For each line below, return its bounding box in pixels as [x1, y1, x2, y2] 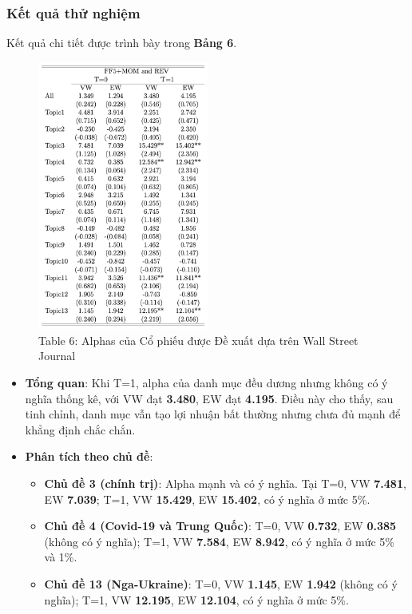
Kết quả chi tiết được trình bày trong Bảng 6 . [6, 34, 237, 51]
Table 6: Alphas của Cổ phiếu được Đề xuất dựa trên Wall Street [38, 331, 359, 348]
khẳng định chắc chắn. [25, 421, 136, 438]
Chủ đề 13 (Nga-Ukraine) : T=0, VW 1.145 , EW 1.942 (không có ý [44, 576, 398, 592]
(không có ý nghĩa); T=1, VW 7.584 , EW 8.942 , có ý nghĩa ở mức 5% [44, 533, 394, 549]
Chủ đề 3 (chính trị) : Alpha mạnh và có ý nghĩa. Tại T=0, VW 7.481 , [44, 475, 406, 492]
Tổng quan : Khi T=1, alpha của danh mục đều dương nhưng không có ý [25, 374, 388, 391]
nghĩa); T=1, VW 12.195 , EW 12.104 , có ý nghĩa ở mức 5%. [44, 591, 349, 608]
